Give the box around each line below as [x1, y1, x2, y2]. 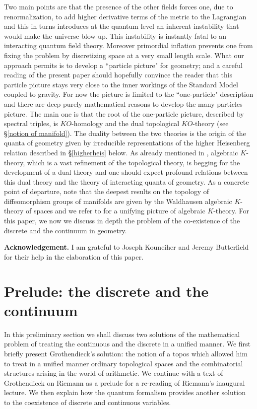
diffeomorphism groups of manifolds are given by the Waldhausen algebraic [4, 196, 232, 206]
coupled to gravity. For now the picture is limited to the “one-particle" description [4, 89, 254, 99]
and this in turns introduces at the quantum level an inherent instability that [4, 21, 239, 31]
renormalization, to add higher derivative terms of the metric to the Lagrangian [4, 11, 247, 21]
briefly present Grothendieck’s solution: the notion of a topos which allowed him [4, 348, 248, 358]
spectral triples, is [4, 118, 58, 129]
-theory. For [213, 205, 250, 216]
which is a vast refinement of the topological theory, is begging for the [27, 157, 240, 167]
